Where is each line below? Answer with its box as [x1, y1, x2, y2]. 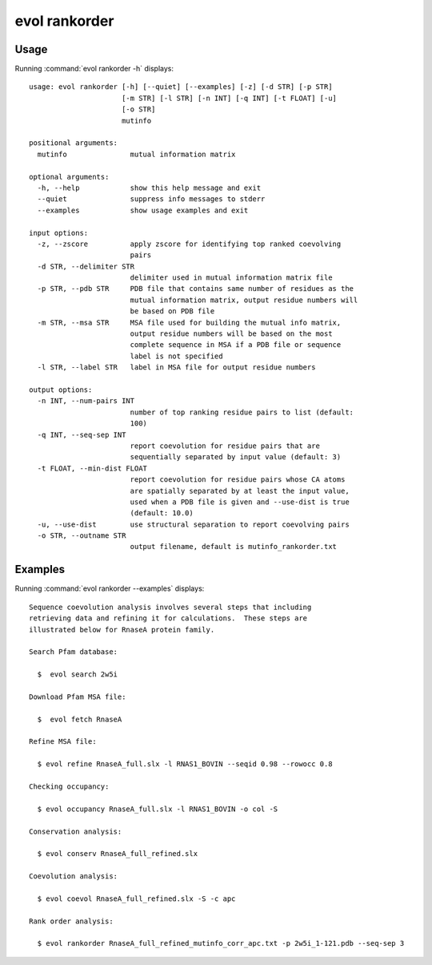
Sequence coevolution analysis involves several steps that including [29, 602, 312, 612]
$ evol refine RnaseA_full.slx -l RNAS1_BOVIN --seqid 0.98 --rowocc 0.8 [37, 760, 333, 769]
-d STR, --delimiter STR [37, 261, 135, 271]
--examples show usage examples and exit [37, 205, 249, 215]
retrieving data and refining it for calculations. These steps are [29, 614, 308, 623]
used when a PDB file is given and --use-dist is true [130, 497, 350, 507]
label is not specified [130, 351, 223, 361]
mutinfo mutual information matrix [37, 149, 236, 159]
